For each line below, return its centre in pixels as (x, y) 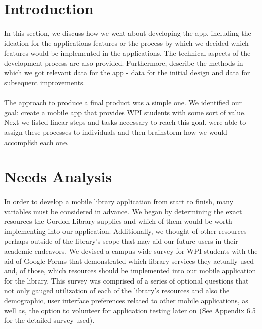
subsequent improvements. (45, 82)
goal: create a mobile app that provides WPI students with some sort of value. (125, 112)
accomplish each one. (37, 142)
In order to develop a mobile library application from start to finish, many (119, 201)
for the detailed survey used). (49, 320)
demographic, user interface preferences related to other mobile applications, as (126, 300)
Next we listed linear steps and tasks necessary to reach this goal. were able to (125, 122)
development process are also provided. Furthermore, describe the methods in (124, 62)
